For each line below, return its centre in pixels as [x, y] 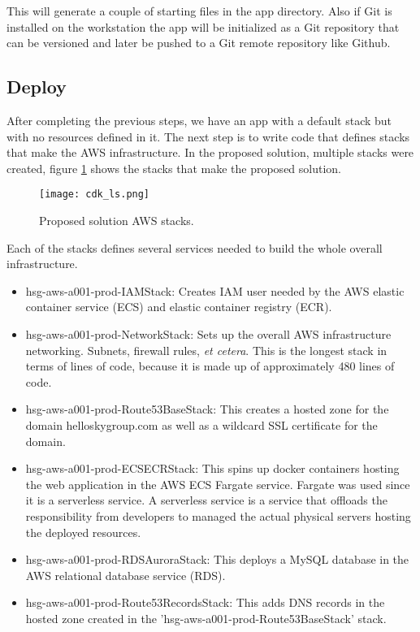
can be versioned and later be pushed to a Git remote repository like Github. [199, 43]
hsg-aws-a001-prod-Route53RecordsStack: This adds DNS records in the [205, 602]
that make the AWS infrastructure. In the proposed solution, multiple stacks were [210, 152]
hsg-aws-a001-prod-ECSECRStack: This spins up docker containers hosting [212, 468]
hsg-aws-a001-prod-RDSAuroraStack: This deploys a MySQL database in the [217, 559]
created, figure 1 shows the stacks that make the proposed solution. [174, 168]
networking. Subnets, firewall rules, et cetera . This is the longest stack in [206, 350]
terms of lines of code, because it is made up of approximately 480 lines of [210, 366]
